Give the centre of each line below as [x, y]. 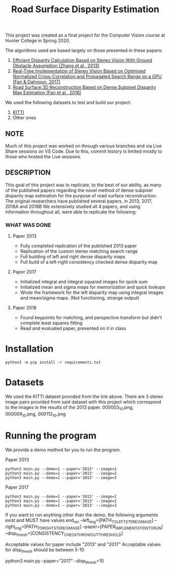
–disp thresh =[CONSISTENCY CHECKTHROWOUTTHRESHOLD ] [64, 534]
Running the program [51, 436]
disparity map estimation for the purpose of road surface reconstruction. [81, 195]
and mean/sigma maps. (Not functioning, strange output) [80, 298]
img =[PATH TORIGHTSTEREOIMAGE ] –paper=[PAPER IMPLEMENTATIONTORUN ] [89, 527]
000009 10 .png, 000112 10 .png [36, 414]
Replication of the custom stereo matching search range [79, 251]
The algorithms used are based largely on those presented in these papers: [84, 51]
